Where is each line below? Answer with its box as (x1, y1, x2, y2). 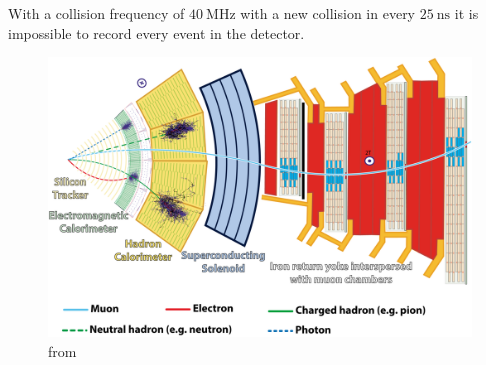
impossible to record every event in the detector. (8, 22, 305, 43)
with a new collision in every (240, 3, 416, 23)
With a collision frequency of (8, 3, 185, 23)
